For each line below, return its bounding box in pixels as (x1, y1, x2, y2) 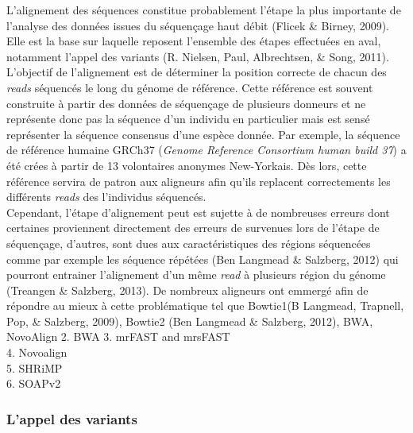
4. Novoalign (6, 344, 68, 361)
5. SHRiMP (6, 359, 63, 376)
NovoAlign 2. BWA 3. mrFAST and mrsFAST (6, 328, 230, 345)
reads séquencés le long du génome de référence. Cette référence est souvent (6, 79, 373, 95)
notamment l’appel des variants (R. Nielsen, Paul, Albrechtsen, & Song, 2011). (6, 48, 389, 64)
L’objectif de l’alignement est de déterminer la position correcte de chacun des (6, 64, 387, 80)
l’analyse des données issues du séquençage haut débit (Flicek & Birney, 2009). (6, 17, 390, 33)
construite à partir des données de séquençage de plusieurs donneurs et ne (6, 95, 366, 111)
